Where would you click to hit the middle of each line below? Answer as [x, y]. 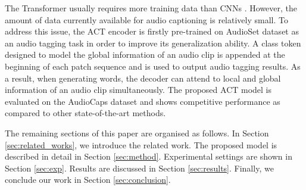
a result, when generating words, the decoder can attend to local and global [143, 78]
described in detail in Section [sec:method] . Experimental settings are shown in [149, 156]
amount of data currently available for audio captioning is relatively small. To [146, 19]
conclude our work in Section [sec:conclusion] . [88, 180]
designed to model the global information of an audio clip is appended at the [145, 54]
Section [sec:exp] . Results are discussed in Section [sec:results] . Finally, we [139, 168]
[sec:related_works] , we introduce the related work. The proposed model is [141, 144]
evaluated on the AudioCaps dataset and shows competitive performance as [143, 101]
